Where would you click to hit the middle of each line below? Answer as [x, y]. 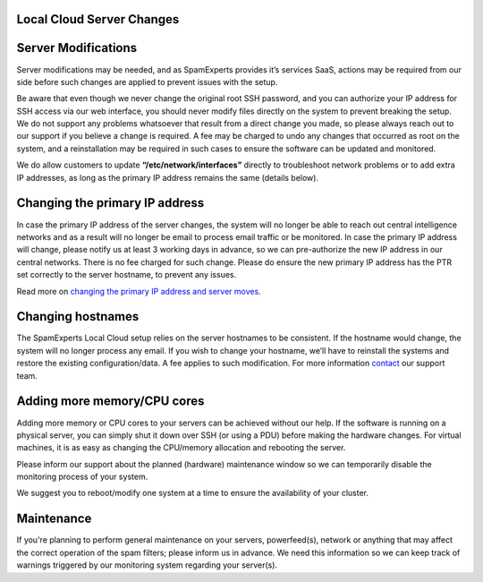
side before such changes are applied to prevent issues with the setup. [147, 81]
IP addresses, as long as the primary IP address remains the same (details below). [168, 177]
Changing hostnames [78, 317]
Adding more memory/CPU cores [110, 402]
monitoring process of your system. [82, 477]
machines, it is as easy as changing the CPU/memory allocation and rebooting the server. [181, 448]
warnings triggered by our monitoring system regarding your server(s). [147, 565]
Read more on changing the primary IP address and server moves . [139, 291]
